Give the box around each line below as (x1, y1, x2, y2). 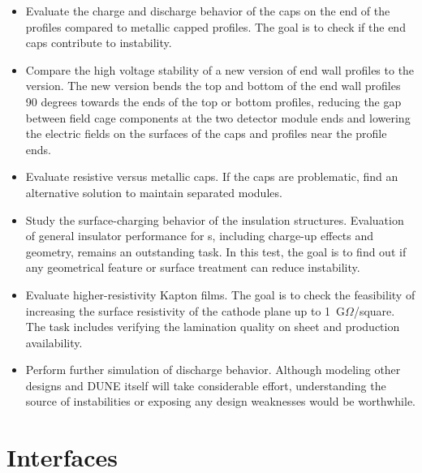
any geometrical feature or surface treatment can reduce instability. (25, 259, 360, 276)
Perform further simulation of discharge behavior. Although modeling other (25, 361, 401, 378)
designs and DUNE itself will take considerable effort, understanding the (25, 376, 386, 393)
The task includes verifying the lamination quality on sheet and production (25, 318, 400, 335)
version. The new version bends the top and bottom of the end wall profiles (25, 77, 401, 94)
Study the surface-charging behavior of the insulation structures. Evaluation (25, 211, 404, 228)
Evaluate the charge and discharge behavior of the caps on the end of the (25, 2, 390, 19)
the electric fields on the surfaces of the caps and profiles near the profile (25, 125, 387, 142)
